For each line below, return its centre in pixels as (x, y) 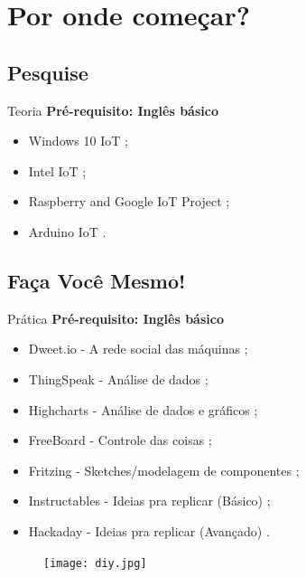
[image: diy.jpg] (95, 563)
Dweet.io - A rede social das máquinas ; (138, 349)
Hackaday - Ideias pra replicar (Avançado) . (149, 530)
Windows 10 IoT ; (78, 141)
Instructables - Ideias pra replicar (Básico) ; (149, 501)
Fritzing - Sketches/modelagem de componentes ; (164, 470)
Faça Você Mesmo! (97, 280)
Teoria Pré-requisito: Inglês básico (113, 110)
